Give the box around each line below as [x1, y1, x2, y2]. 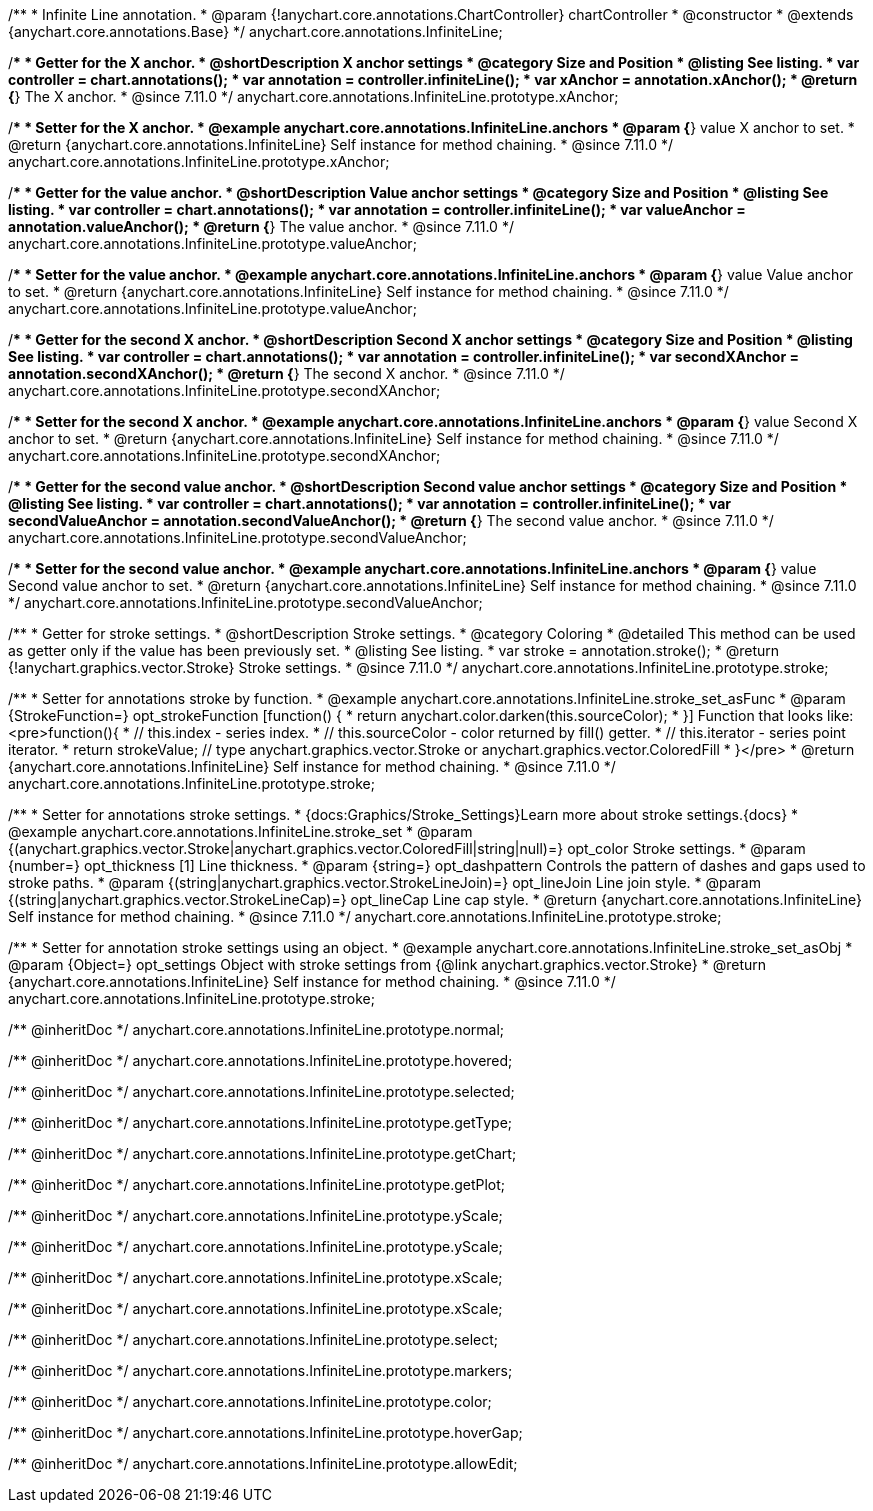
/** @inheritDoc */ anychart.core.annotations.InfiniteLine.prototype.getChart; [8, 1145, 517, 1162]
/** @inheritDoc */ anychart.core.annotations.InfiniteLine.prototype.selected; [8, 1083, 515, 1100]
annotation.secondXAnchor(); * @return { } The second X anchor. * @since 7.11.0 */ [8, 365, 565, 382]
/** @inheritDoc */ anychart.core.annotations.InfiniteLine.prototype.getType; [8, 1114, 513, 1131]
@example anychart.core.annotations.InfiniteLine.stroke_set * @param [8, 823, 473, 840]
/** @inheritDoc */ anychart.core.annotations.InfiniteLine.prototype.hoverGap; [8, 1424, 523, 1441]
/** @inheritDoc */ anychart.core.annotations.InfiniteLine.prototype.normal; [8, 1021, 505, 1038]
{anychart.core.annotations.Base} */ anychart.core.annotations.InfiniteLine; [8, 23, 503, 40]
